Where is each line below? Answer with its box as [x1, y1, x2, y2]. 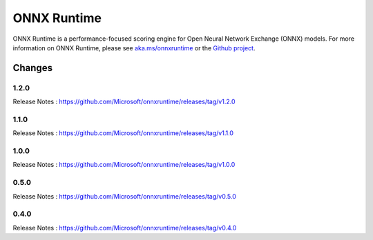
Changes [12, 62, 53, 74]
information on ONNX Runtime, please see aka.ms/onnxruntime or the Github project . [12, 43, 256, 52]
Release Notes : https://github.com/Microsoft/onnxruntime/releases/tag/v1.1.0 [12, 129, 234, 137]
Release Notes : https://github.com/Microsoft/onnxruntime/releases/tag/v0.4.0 [12, 223, 237, 232]
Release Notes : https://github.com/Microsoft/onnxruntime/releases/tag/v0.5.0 [12, 192, 236, 200]
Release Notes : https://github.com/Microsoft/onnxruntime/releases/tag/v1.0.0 [12, 161, 236, 169]
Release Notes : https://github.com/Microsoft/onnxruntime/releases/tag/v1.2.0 [12, 97, 236, 106]
